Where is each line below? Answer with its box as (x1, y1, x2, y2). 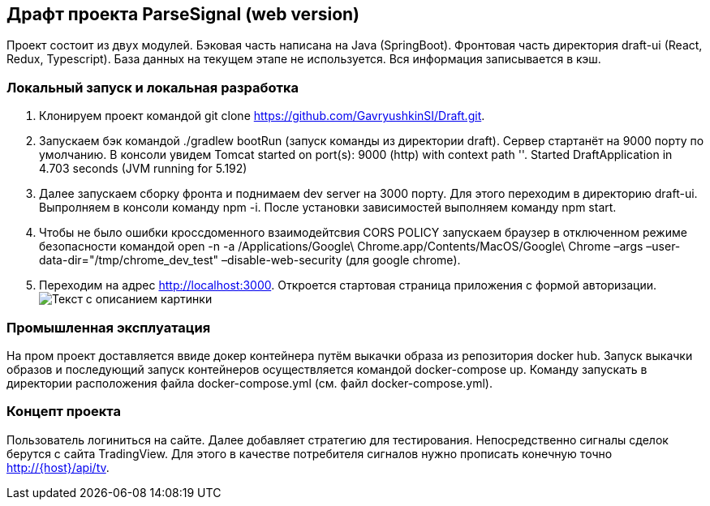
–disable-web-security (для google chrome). (222, 253, 461, 268)
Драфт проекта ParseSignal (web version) (6, 4, 360, 24)
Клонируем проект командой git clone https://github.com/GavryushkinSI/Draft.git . (39, 109, 485, 123)
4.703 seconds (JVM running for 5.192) (39, 161, 247, 176)
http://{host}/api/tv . (6, 460, 110, 474)
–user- (646, 239, 681, 254)
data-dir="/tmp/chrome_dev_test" (39, 253, 219, 268)
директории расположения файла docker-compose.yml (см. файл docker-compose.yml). (6, 375, 493, 390)
